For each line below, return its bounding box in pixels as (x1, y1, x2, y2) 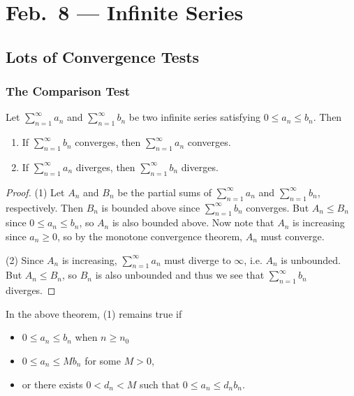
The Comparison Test (6, 82, 131, 100)
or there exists (22, 376, 83, 391)
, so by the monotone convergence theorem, (57, 228, 242, 243)
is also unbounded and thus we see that (95, 267, 265, 282)
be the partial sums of (117, 184, 212, 199)
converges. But (246, 200, 309, 214)
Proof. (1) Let (6, 184, 65, 199)
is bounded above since (101, 200, 200, 214)
